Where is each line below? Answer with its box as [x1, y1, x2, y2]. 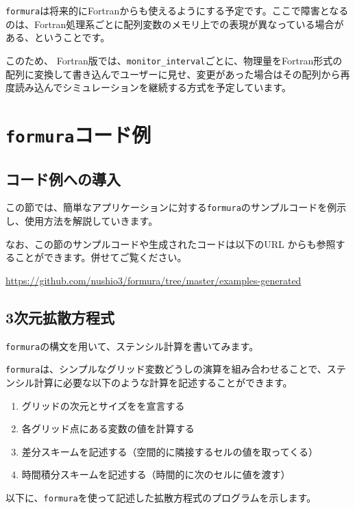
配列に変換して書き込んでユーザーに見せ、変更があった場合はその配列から [5, 66, 341, 81]
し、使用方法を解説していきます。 [5, 214, 158, 228]
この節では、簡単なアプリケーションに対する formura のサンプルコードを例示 [5, 200, 347, 214]
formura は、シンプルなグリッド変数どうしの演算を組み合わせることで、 [5, 362, 327, 376]
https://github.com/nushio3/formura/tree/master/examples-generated [5, 273, 302, 287]
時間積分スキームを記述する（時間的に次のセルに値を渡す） [21, 467, 291, 482]
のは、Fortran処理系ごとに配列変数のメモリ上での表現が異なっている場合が [5, 16, 344, 31]
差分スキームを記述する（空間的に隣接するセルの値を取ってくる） [21, 444, 318, 458]
